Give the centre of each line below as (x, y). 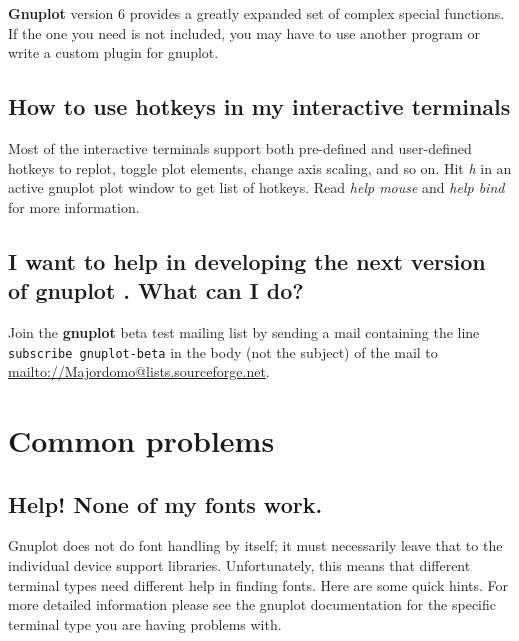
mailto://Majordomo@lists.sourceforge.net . (139, 371)
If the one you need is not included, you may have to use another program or (244, 32)
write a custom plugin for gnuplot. (113, 52)
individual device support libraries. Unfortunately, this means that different (239, 564)
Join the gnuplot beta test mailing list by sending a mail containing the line (244, 331)
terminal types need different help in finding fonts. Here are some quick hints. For (258, 584)
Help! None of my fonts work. (165, 503)
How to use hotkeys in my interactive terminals (259, 106)
